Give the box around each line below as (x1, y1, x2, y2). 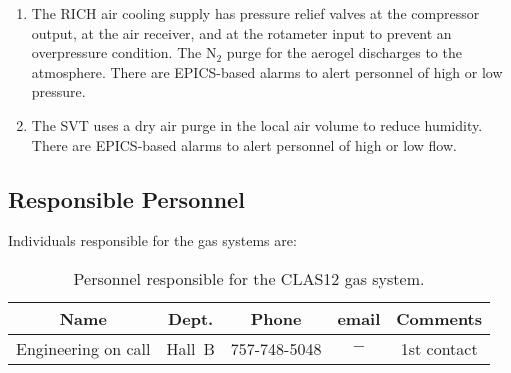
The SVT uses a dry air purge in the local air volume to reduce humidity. (31, 114, 483, 135)
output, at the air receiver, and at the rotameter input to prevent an (31, 22, 452, 43)
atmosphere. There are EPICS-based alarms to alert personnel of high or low (31, 61, 503, 82)
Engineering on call (16, 336, 151, 360)
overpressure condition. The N (31, 42, 217, 63)
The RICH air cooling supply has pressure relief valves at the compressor (31, 3, 480, 23)
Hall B (166, 336, 215, 360)
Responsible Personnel (8, 183, 245, 214)
